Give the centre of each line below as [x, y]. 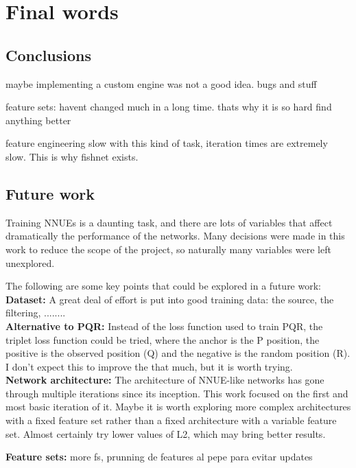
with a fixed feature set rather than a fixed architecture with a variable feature [171, 420]
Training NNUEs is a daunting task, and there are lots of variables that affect [169, 222]
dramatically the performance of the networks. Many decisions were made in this [175, 236]
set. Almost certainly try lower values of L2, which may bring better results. [166, 433]
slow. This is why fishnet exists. [72, 156]
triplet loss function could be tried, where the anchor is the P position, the [163, 339]
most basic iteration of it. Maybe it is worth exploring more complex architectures [178, 407]
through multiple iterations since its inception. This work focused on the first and [177, 393]
